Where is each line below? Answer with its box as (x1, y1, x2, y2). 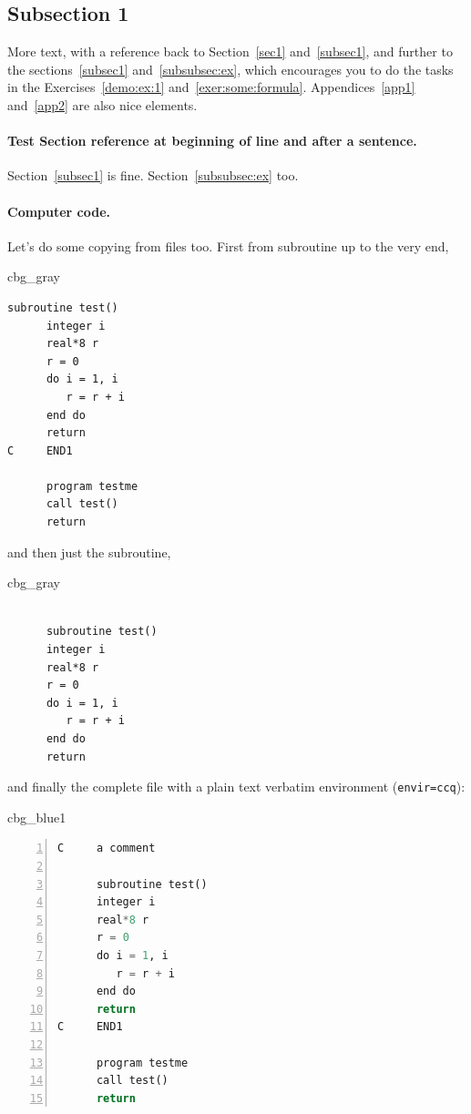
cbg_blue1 (7, 807, 67, 826)
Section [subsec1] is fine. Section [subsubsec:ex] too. (7, 166, 299, 185)
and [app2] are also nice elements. (7, 95, 198, 114)
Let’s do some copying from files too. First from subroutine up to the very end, (7, 236, 449, 255)
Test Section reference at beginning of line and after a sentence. (7, 131, 417, 150)
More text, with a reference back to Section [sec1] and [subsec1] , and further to (7, 42, 453, 61)
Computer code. (7, 201, 111, 220)
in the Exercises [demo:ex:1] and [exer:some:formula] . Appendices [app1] (7, 77, 415, 97)
